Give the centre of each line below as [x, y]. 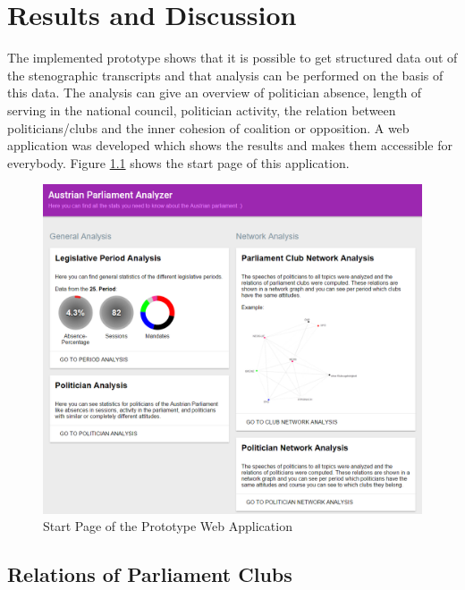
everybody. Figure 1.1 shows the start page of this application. [178, 162]
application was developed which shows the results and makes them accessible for [230, 145]
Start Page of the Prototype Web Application [168, 526]
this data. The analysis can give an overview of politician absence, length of [215, 93]
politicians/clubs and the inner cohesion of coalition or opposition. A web [208, 127]
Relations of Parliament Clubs [150, 574]
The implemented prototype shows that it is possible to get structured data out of [232, 58]
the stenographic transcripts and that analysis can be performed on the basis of [225, 75]
